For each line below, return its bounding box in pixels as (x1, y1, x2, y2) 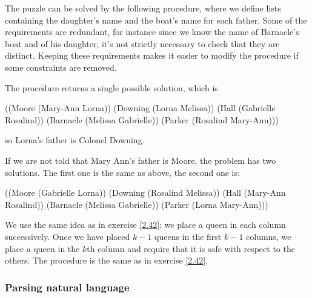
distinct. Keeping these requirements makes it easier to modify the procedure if (5, 49, 299, 62)
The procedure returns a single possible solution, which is (5, 81, 218, 94)
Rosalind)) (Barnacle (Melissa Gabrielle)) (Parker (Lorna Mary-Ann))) (5, 198, 268, 210)
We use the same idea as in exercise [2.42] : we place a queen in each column (5, 218, 286, 231)
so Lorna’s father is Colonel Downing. (5, 134, 145, 146)
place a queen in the (5, 242, 80, 254)
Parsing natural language (5, 279, 130, 294)
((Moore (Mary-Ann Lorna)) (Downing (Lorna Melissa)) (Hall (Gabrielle (5, 102, 276, 114)
